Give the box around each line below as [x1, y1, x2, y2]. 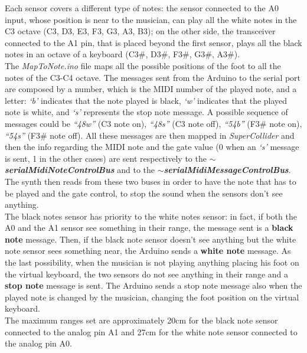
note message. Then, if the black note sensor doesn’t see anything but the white [5, 233, 296, 245]
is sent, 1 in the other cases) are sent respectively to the [5, 152, 207, 164]
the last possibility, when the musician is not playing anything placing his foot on [5, 256, 299, 269]
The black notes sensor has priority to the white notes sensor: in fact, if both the [5, 210, 297, 222]
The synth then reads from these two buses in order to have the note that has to [5, 175, 296, 187]
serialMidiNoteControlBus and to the [5, 164, 155, 176]
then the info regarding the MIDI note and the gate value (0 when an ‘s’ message [5, 140, 299, 153]
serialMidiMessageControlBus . [164, 164, 291, 176]
